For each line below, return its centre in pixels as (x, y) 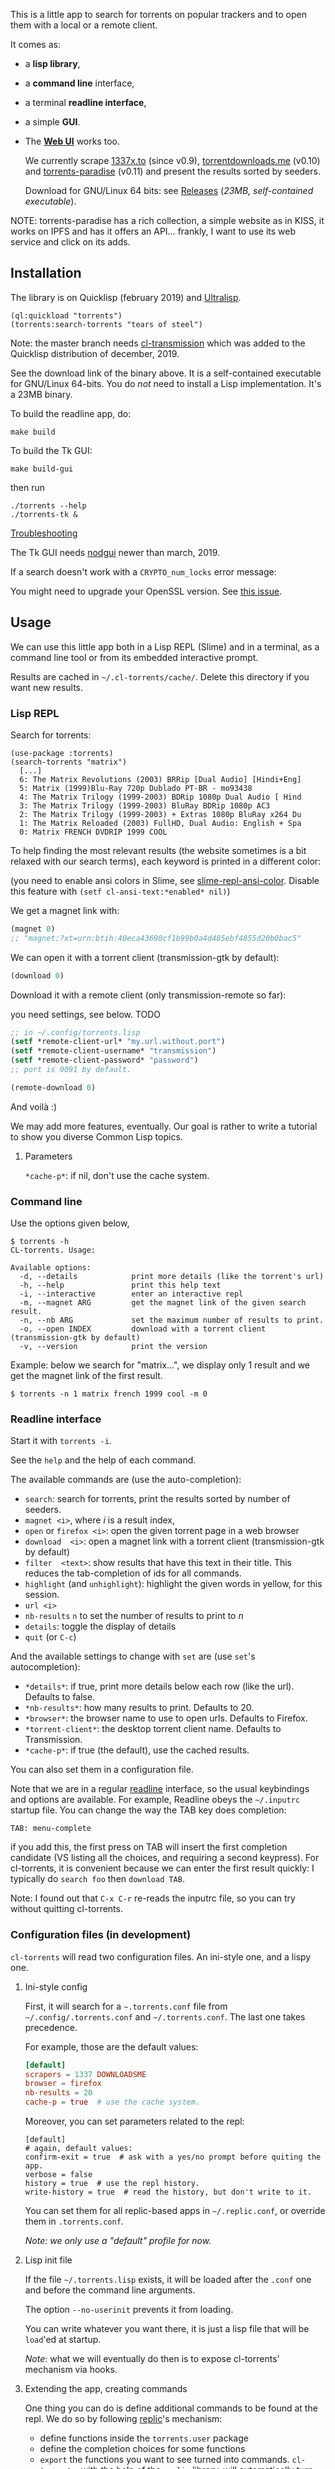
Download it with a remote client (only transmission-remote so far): (148, 995)
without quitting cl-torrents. (66, 1909)
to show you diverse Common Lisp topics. (96, 1136)
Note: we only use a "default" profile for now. (118, 2241)
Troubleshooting (44, 533)
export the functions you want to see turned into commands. (164, 2460)
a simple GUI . (52, 122)
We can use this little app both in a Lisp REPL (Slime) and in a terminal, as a (165, 646)
